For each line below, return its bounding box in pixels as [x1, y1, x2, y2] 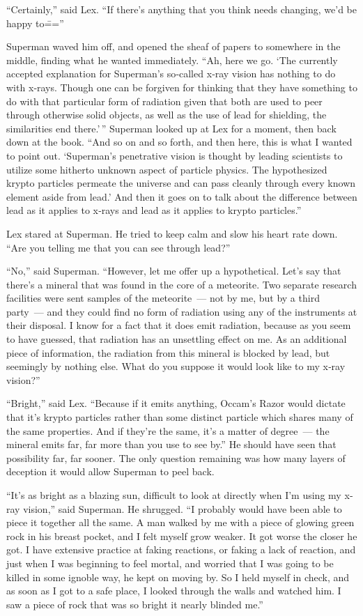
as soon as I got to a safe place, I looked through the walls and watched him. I [6, 583, 341, 598]
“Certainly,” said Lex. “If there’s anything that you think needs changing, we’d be [6, 2, 357, 16]
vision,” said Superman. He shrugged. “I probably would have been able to [23, 501, 342, 516]
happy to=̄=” [6, 15, 64, 30]
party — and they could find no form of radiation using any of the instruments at [6, 304, 357, 318]
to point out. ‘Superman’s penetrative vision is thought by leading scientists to [6, 148, 343, 162]
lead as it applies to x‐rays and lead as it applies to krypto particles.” [6, 203, 302, 217]
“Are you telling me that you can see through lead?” [6, 240, 231, 254]
